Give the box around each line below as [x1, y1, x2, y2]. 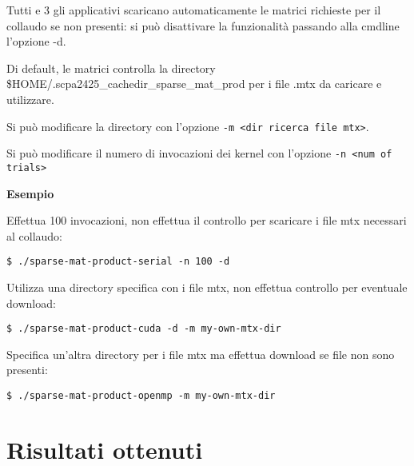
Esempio [6, 185, 54, 201]
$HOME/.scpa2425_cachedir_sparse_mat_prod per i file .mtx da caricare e [6, 75, 382, 92]
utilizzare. [6, 90, 54, 107]
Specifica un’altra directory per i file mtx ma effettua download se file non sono [6, 345, 395, 362]
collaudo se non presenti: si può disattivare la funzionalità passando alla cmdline [6, 17, 400, 34]
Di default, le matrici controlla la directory [6, 59, 216, 76]
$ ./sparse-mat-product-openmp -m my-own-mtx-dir [6, 390, 276, 401]
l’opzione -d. [6, 33, 66, 50]
